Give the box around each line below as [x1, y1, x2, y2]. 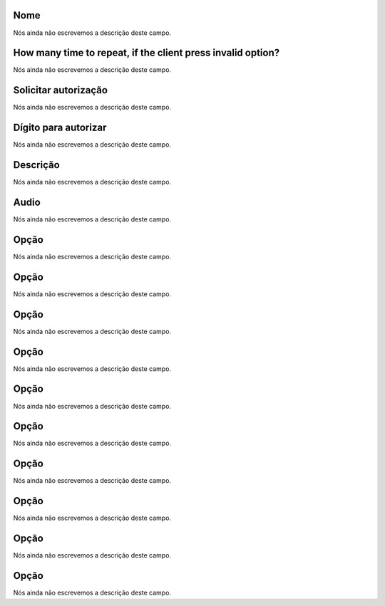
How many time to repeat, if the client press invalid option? [13, 47, 280, 59]
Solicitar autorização [13, 84, 108, 96]
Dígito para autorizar [13, 122, 107, 134]
